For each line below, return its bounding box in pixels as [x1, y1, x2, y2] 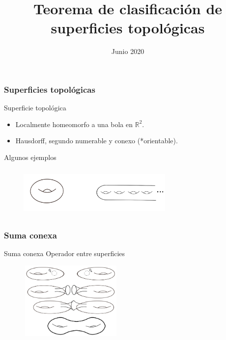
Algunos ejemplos [4, 152, 56, 162]
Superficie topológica [4, 103, 66, 113]
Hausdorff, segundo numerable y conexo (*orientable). [15, 135, 178, 146]
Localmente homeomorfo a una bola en [15, 119, 133, 129]
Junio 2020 [111, 46, 144, 56]
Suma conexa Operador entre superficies [4, 248, 125, 259]
